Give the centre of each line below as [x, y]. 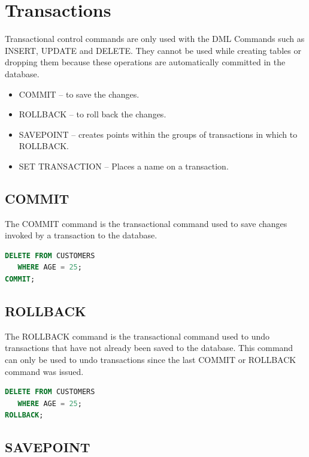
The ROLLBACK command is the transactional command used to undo [137, 336]
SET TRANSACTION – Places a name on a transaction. [124, 166]
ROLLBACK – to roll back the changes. [93, 114]
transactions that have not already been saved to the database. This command [149, 348]
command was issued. [44, 371]
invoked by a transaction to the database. [81, 235]
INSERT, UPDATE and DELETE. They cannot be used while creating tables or [153, 50]
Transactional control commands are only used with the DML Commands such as [155, 39]
